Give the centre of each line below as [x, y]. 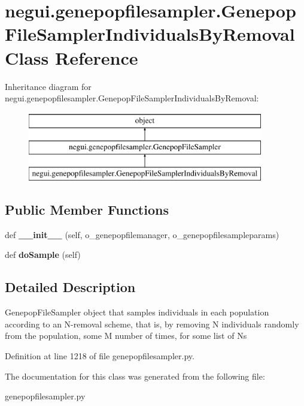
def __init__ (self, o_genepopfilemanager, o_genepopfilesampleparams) [142, 234]
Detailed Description [70, 287]
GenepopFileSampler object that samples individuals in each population [137, 312]
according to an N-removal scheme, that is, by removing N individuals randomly [152, 324]
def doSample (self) [43, 255]
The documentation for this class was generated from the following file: [135, 376]
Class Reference [72, 57]
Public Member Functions [87, 210]
